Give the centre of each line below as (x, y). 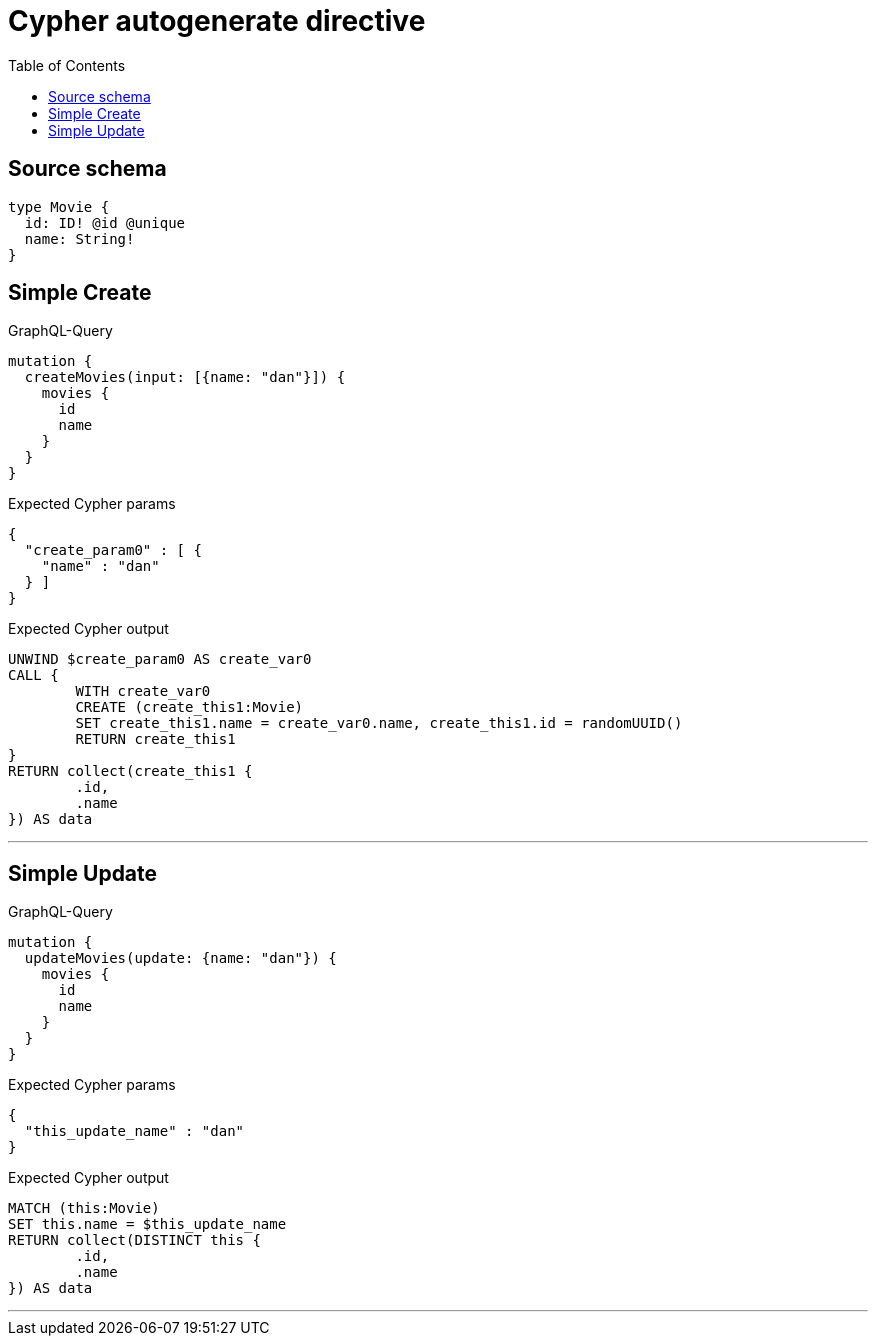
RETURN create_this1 (155, 739)
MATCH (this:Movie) (84, 1208)
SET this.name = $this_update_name (147, 1224)
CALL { (33, 675)
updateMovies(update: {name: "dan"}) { (180, 958)
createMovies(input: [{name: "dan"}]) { (185, 377)
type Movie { (59, 206)
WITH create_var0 (143, 691)
